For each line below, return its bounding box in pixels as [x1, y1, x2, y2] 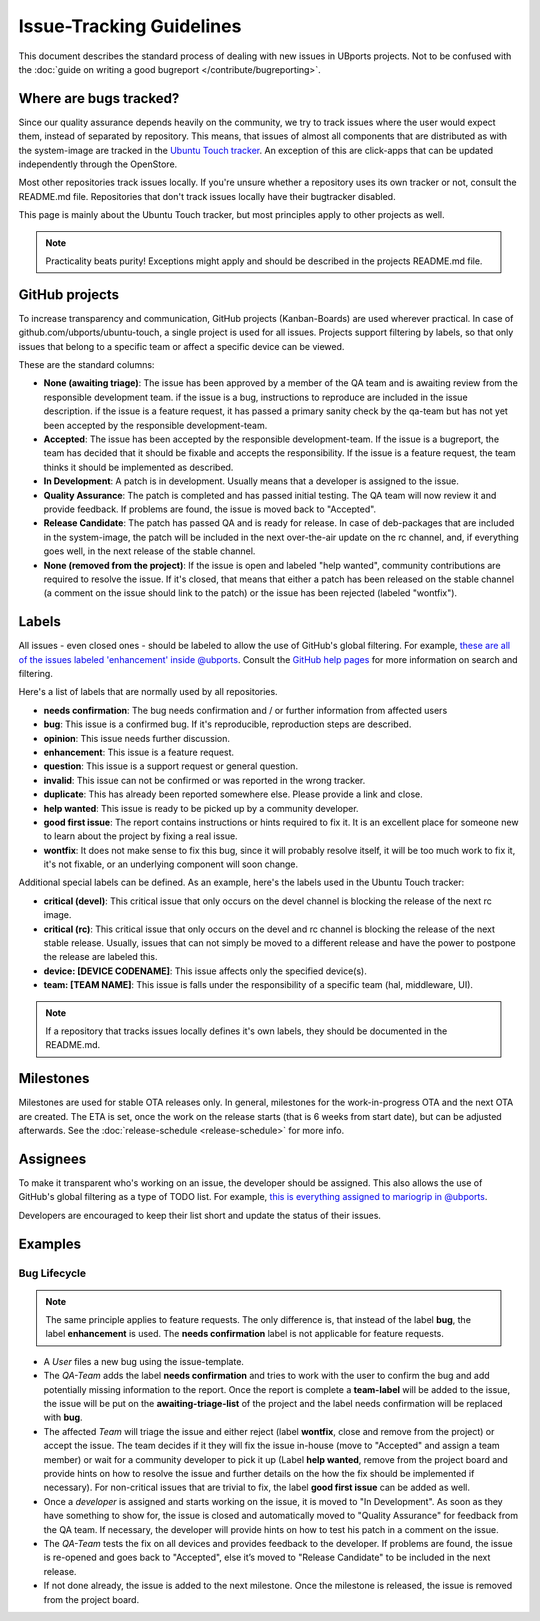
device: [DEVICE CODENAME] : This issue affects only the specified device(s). [43, 965, 367, 977]
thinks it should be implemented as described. [43, 461, 234, 473]
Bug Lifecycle [18, 1266, 87, 1280]
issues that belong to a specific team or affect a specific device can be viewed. [18, 340, 345, 352]
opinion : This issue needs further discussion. [43, 732, 230, 744]
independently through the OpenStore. [18, 158, 178, 170]
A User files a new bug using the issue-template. [43, 1355, 245, 1367]
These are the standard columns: [18, 359, 155, 371]
